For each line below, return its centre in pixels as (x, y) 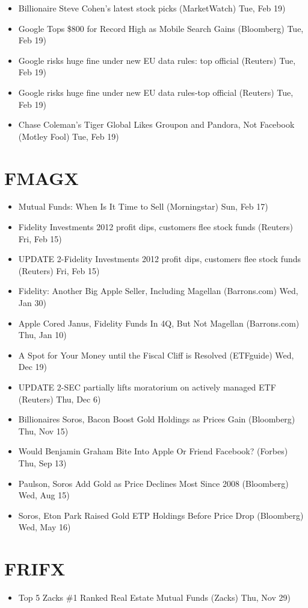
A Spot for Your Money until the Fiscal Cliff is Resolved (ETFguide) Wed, (156, 355)
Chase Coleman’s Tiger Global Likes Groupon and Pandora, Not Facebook (156, 124)
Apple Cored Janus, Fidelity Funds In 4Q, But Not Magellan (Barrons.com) (159, 323)
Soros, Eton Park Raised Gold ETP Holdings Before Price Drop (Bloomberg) (161, 515)
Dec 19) (33, 367)
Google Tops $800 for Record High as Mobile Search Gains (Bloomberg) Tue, (161, 28)
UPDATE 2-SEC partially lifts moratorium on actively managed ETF (147, 387)
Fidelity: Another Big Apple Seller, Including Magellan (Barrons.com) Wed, (158, 291)
